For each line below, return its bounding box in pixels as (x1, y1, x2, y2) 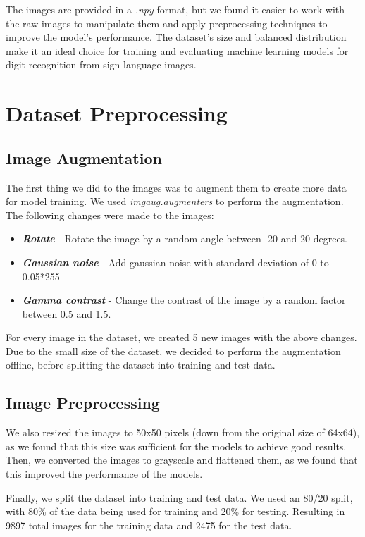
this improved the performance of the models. (6, 467, 203, 481)
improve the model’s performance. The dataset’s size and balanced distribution (6, 30, 347, 44)
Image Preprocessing (6, 392, 160, 414)
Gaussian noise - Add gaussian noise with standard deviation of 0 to (22, 254, 329, 269)
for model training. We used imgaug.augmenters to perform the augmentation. (6, 194, 344, 209)
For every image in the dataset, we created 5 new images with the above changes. (6, 330, 357, 345)
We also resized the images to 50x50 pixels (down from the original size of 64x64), (6, 425, 360, 440)
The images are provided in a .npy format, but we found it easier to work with (6, 2, 345, 16)
